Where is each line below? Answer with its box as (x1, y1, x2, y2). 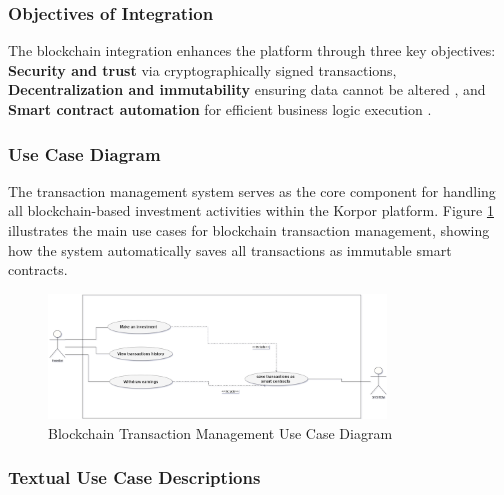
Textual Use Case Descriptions (8, 465, 261, 490)
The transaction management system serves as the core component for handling (8, 180, 496, 201)
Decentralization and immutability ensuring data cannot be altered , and (8, 79, 486, 100)
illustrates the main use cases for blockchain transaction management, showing (8, 220, 490, 240)
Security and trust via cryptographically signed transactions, (8, 59, 397, 80)
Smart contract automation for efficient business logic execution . (8, 99, 432, 119)
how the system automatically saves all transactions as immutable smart (8, 239, 452, 260)
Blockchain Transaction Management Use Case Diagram (48, 422, 393, 443)
